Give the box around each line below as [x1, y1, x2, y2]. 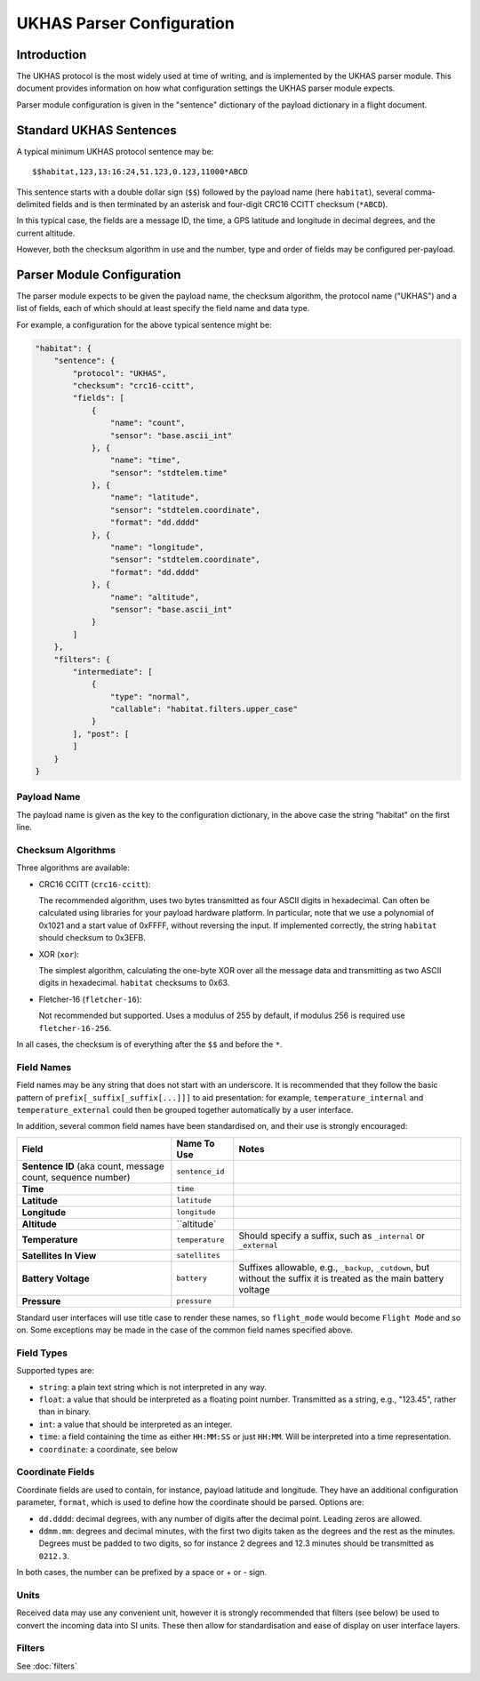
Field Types [16, 1347, 68, 1359]
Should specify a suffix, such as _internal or [238, 1229, 426, 1242]
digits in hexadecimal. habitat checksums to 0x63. [38, 978, 230, 989]
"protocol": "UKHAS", [72, 368, 167, 378]
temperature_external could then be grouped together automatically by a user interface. [16, 1104, 354, 1115]
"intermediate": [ [72, 667, 153, 676]
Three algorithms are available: [16, 862, 131, 873]
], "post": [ [72, 729, 130, 739]
